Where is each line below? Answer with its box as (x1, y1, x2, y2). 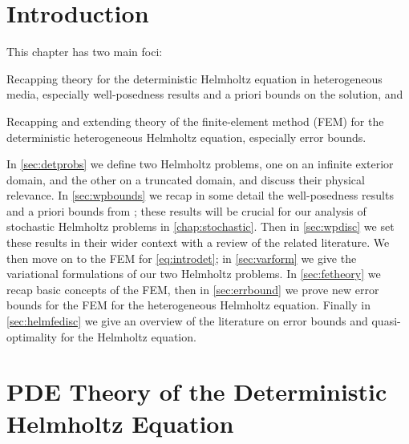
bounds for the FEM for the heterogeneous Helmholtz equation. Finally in (6, 297, 371, 313)
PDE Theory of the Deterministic (6, 375, 387, 408)
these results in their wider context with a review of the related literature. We (6, 234, 390, 251)
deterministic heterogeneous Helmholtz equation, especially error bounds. (6, 128, 366, 145)
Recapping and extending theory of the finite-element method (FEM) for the (6, 112, 384, 129)
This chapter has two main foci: (6, 43, 163, 60)
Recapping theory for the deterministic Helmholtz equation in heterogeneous (6, 70, 383, 87)
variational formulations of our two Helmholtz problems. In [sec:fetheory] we (6, 265, 381, 282)
